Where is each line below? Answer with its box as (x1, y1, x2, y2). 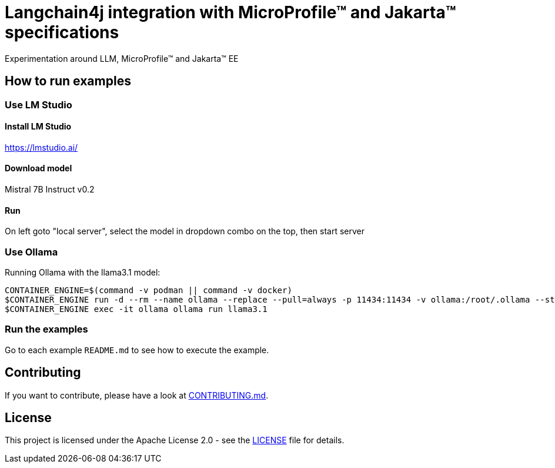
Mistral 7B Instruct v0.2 (5, 184, 95, 195)
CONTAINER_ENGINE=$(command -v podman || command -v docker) (5, 286, 292, 295)
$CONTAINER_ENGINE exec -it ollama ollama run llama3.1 (5, 304, 268, 314)
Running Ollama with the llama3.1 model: (5, 267, 161, 277)
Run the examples (5, 323, 88, 336)
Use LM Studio (5, 98, 72, 111)
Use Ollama (5, 245, 58, 258)
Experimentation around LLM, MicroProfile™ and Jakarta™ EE (5, 53, 239, 64)
